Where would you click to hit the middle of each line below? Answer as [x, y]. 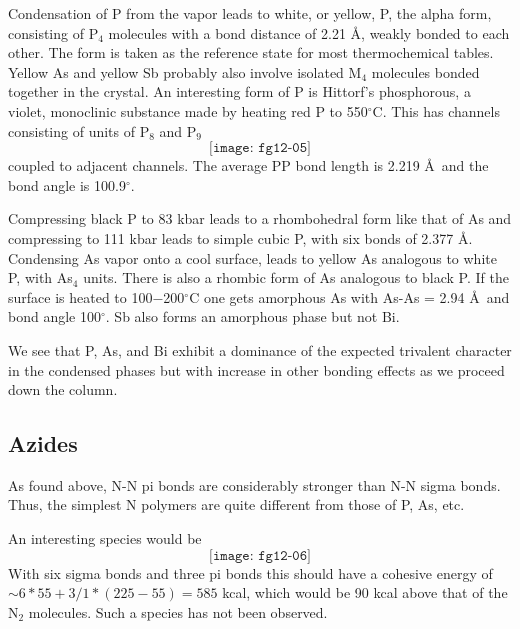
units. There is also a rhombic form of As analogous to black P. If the [296, 277]
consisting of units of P [79, 130]
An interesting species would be [105, 538]
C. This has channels [436, 110]
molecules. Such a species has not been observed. [178, 611]
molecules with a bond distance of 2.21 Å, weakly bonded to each [309, 32]
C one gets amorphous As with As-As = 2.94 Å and [349, 296]
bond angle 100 [54, 316]
